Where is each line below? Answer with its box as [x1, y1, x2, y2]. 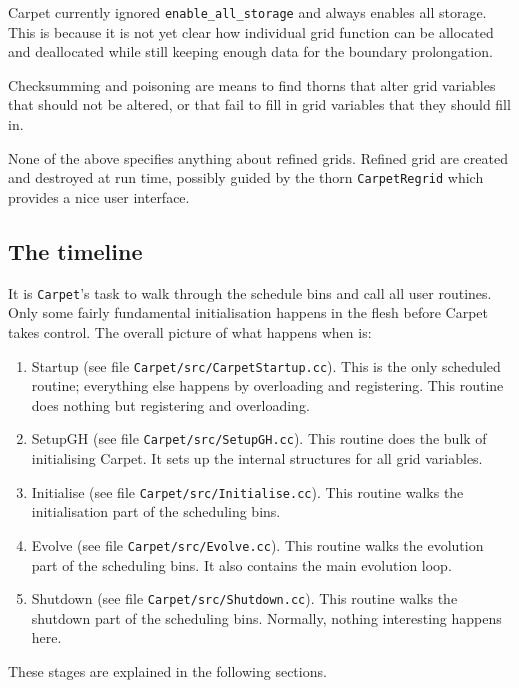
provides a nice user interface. [8, 186, 190, 207]
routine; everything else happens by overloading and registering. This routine [31, 375, 504, 396]
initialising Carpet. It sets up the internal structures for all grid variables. [31, 448, 483, 469]
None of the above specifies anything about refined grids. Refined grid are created [8, 147, 508, 168]
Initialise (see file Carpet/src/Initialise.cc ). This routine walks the [31, 481, 464, 502]
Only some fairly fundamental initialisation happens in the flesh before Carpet [8, 302, 488, 323]
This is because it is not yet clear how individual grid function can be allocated [8, 21, 494, 42]
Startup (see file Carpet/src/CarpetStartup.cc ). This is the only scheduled [31, 355, 501, 376]
